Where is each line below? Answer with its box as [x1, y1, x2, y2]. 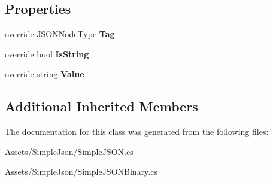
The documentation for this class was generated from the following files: [5, 125, 269, 138]
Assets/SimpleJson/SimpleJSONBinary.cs [5, 165, 157, 178]
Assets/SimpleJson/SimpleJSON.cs [5, 145, 134, 157]
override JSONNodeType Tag [5, 28, 115, 40]
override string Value [5, 68, 84, 80]
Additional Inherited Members [5, 97, 198, 116]
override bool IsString [5, 47, 89, 60]
